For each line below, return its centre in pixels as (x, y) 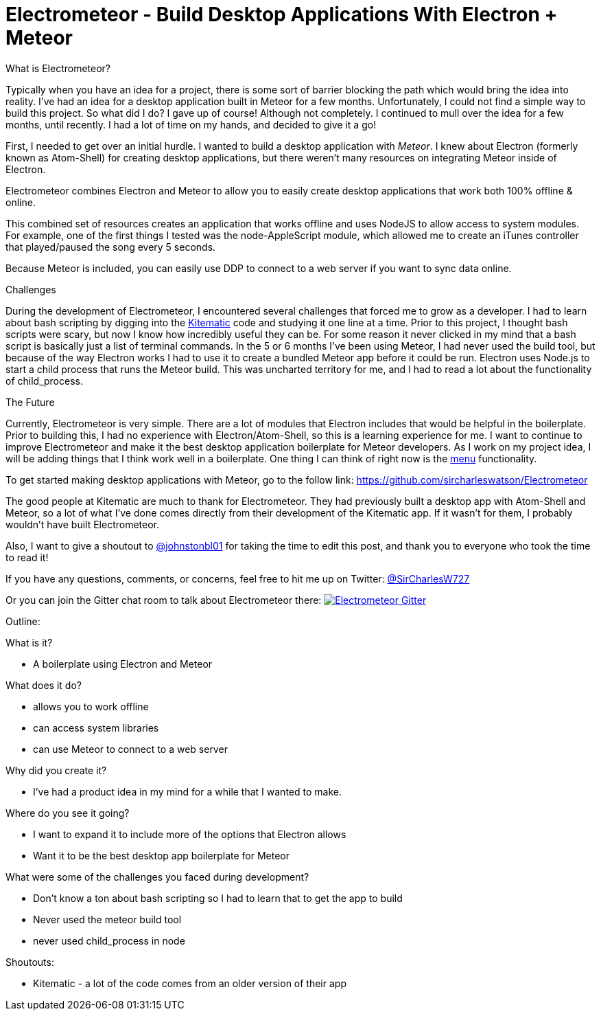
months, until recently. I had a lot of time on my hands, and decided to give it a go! (191, 124)
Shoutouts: (30, 962)
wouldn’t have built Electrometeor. (83, 524)
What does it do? (44, 685)
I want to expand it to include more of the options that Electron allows (190, 834)
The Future (30, 402)
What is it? (29, 642)
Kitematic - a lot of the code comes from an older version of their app (190, 983)
